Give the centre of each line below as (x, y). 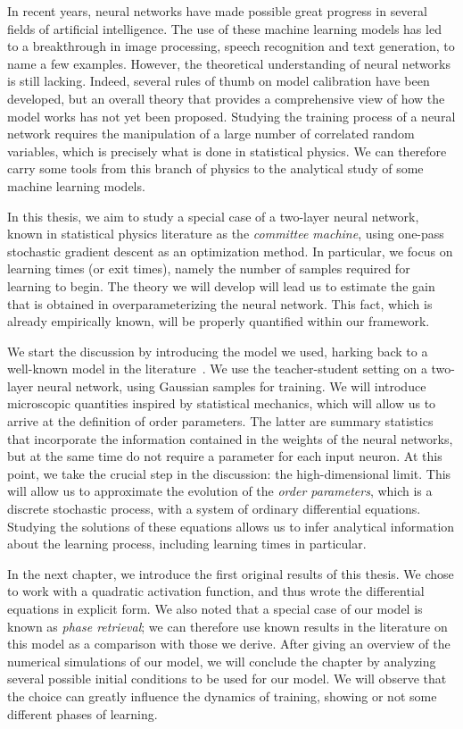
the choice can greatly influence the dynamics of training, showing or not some (222, 695)
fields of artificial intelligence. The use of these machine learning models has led (224, 28)
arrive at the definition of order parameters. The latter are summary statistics (220, 421)
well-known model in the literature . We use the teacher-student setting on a (217, 369)
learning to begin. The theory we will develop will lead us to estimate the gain (221, 285)
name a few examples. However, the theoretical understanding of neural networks (229, 63)
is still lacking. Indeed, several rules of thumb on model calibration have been (219, 81)
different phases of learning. (83, 713)
